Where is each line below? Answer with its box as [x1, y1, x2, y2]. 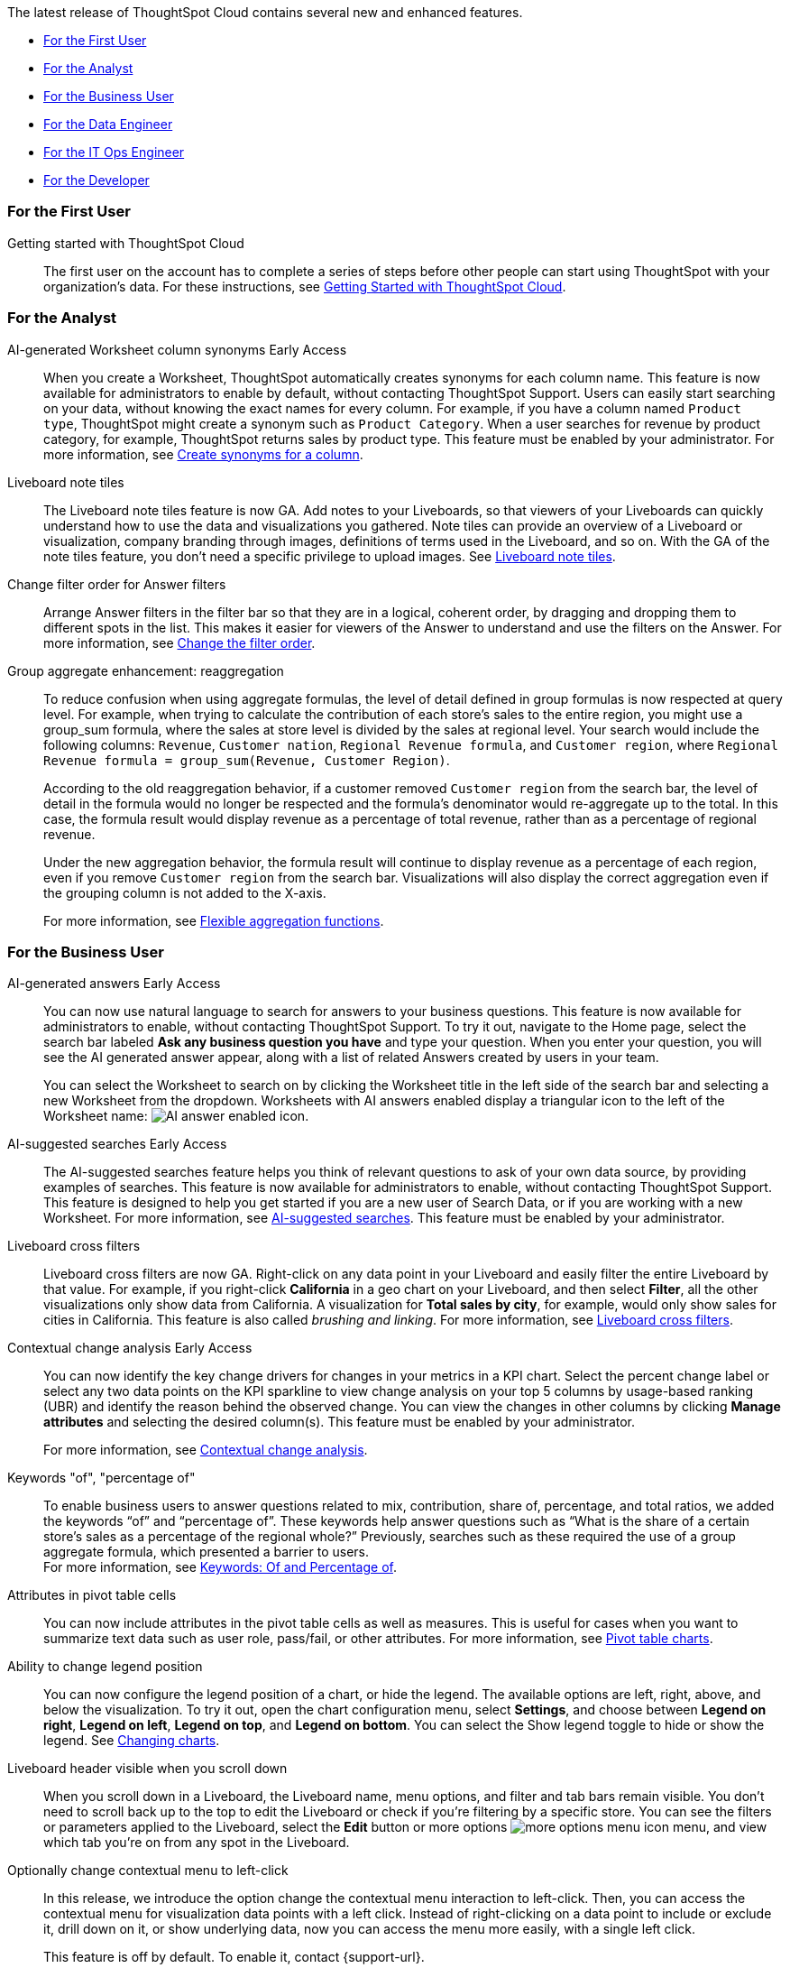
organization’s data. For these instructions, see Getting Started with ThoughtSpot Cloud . [43, 278, 566, 294]
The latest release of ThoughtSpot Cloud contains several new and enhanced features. [7, 5, 523, 20]
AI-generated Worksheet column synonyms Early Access [7, 341, 347, 357]
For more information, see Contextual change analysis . [43, 1442, 368, 1458]
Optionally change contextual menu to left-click [7, 1862, 289, 1879]
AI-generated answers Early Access [7, 975, 221, 992]
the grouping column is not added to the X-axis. [43, 884, 326, 901]
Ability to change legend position [7, 1658, 203, 1675]
